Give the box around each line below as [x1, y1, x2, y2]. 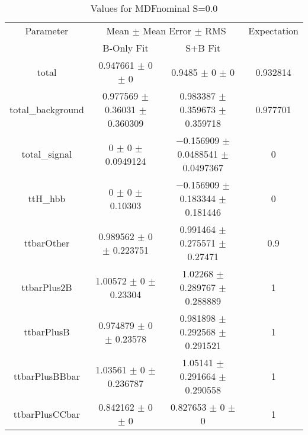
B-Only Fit [102, 41, 149, 55]
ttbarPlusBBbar [13, 369, 80, 383]
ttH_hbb [28, 191, 66, 205]
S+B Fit [185, 41, 221, 55]
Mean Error [143, 24, 192, 37]
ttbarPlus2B [21, 280, 72, 294]
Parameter [25, 24, 69, 37]
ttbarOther [24, 236, 70, 250]
